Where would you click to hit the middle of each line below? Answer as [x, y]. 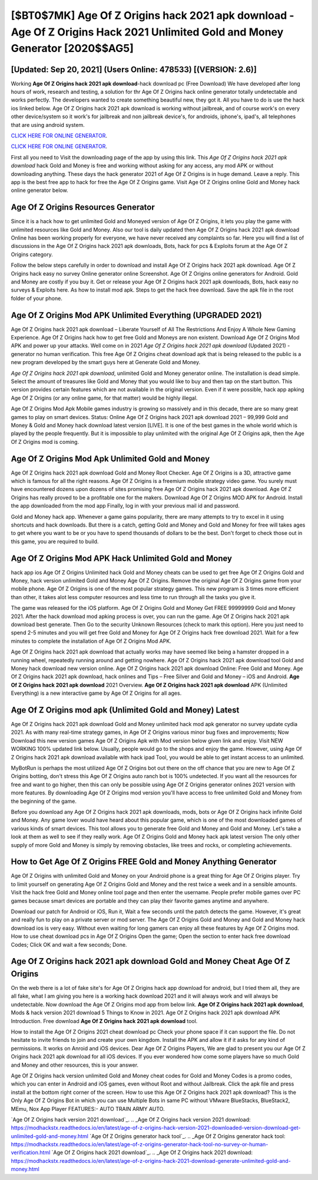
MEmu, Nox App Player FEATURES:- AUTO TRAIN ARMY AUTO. [88, 1109]
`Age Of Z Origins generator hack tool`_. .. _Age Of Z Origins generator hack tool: [187, 1136]
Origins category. [32, 254]
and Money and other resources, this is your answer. [74, 1065]
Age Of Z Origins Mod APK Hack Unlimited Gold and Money [122, 558]
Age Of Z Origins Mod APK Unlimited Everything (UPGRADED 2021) [136, 315]
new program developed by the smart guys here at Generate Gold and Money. [105, 362]
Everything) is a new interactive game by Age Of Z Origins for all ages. [96, 693]
